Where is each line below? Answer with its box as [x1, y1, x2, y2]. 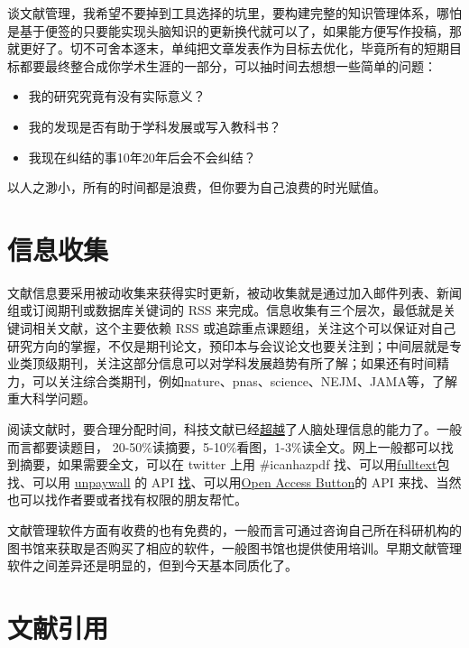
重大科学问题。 [7, 389, 96, 408]
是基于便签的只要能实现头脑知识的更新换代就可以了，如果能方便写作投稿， [7, 21, 449, 40]
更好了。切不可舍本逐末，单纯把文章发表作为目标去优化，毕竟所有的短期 [19, 39, 449, 58]
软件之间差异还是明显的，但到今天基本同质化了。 [7, 556, 298, 575]
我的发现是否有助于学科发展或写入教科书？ [28, 116, 281, 135]
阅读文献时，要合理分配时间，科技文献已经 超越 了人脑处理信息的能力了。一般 [7, 420, 462, 439]
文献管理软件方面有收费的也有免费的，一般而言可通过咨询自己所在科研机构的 [7, 521, 462, 539]
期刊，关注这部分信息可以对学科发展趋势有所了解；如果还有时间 [57, 354, 437, 373]
